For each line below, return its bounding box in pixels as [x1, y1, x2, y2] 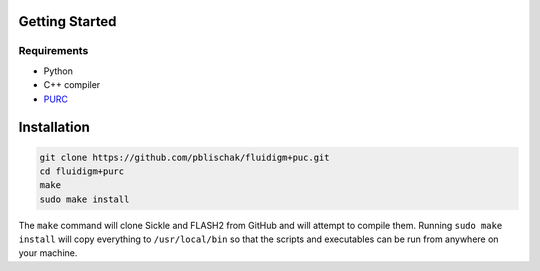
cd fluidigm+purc [39, 165, 125, 177]
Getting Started [18, 13, 117, 30]
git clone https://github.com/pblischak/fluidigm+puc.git [39, 151, 330, 163]
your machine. [18, 247, 78, 259]
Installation [18, 119, 90, 136]
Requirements [18, 44, 89, 58]
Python [43, 65, 74, 77]
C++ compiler [43, 79, 101, 91]
